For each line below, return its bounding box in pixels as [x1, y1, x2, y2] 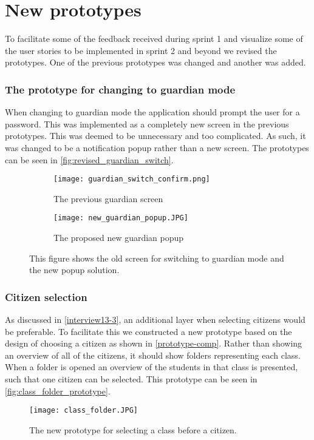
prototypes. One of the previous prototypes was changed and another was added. [5, 56, 306, 69]
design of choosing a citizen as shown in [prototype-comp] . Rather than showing [5, 337, 302, 350]
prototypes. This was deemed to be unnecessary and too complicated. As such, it [5, 129, 306, 142]
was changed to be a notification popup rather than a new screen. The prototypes [5, 141, 309, 154]
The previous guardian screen [53, 192, 163, 205]
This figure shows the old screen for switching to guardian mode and [29, 251, 284, 264]
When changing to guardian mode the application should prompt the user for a [5, 106, 300, 118]
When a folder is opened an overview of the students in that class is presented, [5, 360, 298, 373]
